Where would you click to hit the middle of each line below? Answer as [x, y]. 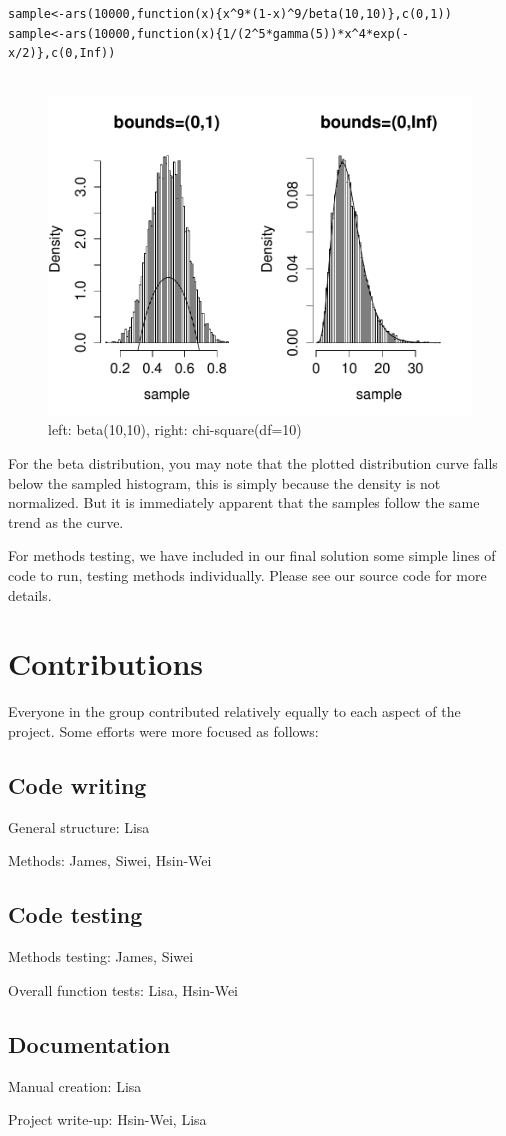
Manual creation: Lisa [75, 1085]
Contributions [106, 663]
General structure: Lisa [79, 826]
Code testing [75, 914]
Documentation [89, 1043]
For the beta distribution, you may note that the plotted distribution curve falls [253, 463]
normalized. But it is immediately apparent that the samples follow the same [244, 502]
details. [30, 594]
